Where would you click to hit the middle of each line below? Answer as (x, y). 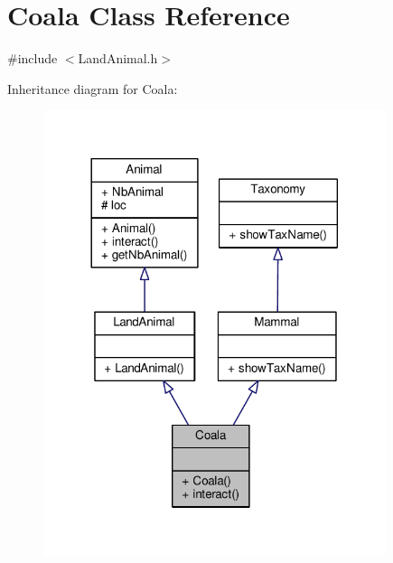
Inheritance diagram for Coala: (93, 88)
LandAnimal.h (118, 58)
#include (33, 58)
